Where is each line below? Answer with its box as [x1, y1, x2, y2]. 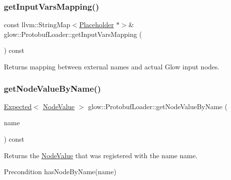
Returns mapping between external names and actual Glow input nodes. [4, 62, 220, 71]
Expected [4, 101, 32, 111]
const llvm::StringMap [4, 19, 71, 30]
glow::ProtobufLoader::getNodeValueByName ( [88, 101, 228, 111]
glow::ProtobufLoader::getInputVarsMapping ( [4, 29, 142, 39]
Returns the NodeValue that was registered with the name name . [4, 150, 198, 160]
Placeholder [79, 19, 114, 30]
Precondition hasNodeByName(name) [4, 166, 117, 177]
